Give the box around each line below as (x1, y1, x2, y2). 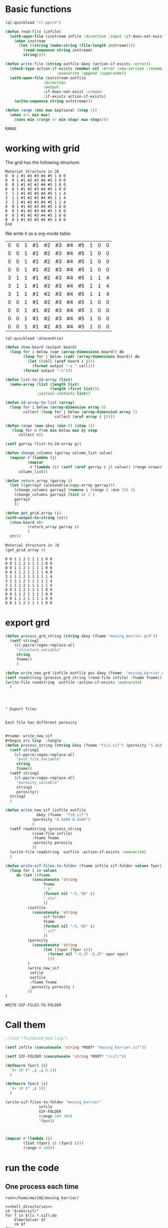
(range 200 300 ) (38, 1113, 72, 1119)
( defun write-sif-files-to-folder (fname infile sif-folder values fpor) (5, 863, 162, 868)
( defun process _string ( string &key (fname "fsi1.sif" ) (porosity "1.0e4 (5, 743, 162, 748)
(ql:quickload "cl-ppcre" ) (5, 20, 61, 25)
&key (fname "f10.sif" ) (36, 812, 88, 817)
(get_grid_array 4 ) (5, 547, 46, 552)
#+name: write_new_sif (5, 734, 52, 739)
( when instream (14, 39, 46, 44)
